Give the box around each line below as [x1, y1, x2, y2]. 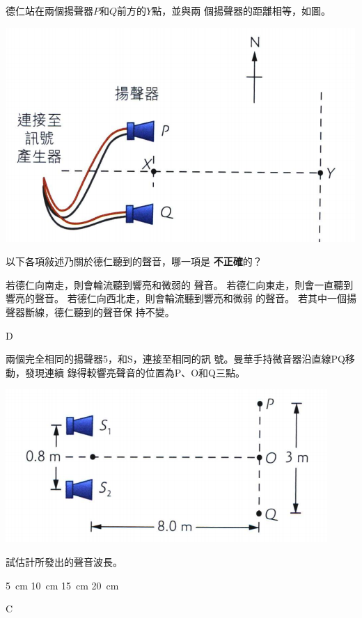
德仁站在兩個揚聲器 [6, 3, 93, 17]
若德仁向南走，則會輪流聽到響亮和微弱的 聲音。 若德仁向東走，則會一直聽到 [6, 277, 354, 292]
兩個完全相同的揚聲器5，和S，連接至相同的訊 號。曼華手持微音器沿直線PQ [6, 351, 345, 366]
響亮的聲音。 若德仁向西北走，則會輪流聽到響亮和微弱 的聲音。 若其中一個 [6, 291, 347, 306]
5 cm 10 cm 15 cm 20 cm [6, 578, 119, 592]
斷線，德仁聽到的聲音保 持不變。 [24, 304, 175, 319]
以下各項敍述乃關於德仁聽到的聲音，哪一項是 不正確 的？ [6, 254, 262, 269]
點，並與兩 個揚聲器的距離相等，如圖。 [152, 3, 331, 17]
